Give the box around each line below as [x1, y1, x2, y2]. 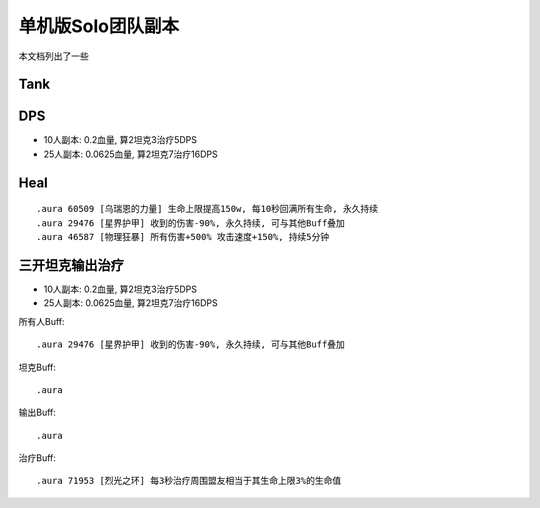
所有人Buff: [18, 315, 65, 327]
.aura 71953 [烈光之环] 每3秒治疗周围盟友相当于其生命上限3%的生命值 [36, 475, 342, 487]
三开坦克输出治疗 [18, 256, 124, 274]
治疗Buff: [18, 452, 57, 464]
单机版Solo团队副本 [18, 15, 180, 37]
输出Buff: [18, 406, 57, 419]
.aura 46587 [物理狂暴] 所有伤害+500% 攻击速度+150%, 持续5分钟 [36, 231, 330, 243]
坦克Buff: [18, 361, 57, 373]
